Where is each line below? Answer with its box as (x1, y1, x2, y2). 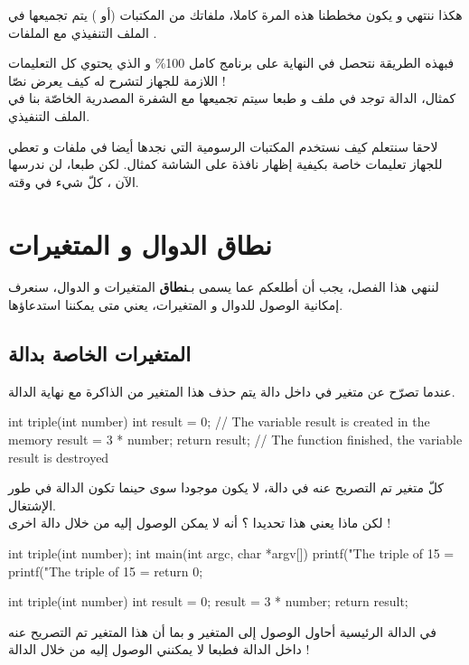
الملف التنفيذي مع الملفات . (8, 23, 157, 42)
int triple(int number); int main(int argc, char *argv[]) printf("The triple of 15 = (8, 544, 455, 563)
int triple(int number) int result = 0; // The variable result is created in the (8, 412, 430, 431)
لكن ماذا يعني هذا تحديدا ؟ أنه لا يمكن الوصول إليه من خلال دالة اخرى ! (8, 513, 391, 532)
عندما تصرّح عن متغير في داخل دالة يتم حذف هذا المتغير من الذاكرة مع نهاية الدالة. (8, 381, 455, 400)
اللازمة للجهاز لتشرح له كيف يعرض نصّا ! (8, 70, 226, 89)
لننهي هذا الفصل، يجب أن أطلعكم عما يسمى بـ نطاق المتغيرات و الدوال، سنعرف (8, 277, 439, 296)
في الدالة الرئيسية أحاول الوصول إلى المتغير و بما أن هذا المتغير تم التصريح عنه (8, 622, 436, 641)
